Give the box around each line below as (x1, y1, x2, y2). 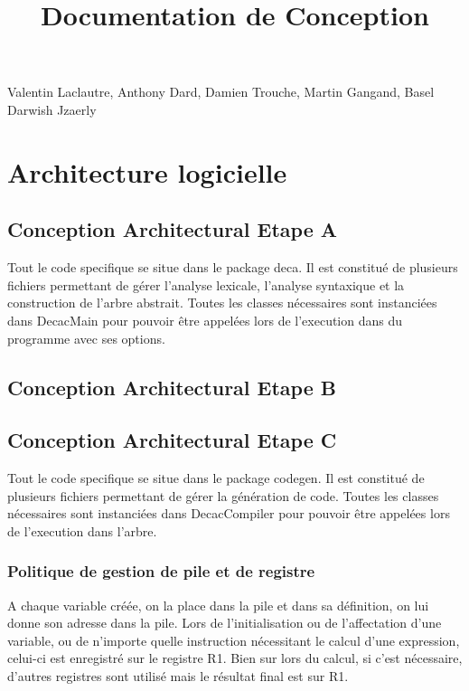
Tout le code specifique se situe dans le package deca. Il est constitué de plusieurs (7, 258, 458, 277)
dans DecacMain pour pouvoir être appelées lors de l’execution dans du (7, 310, 403, 329)
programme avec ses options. (7, 328, 165, 347)
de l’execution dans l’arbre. (7, 521, 157, 540)
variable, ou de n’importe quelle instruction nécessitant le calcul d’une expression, (7, 630, 460, 649)
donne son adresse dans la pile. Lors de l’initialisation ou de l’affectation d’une (7, 613, 442, 632)
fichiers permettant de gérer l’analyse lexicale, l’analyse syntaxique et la (7, 275, 405, 294)
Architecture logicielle (7, 153, 287, 190)
